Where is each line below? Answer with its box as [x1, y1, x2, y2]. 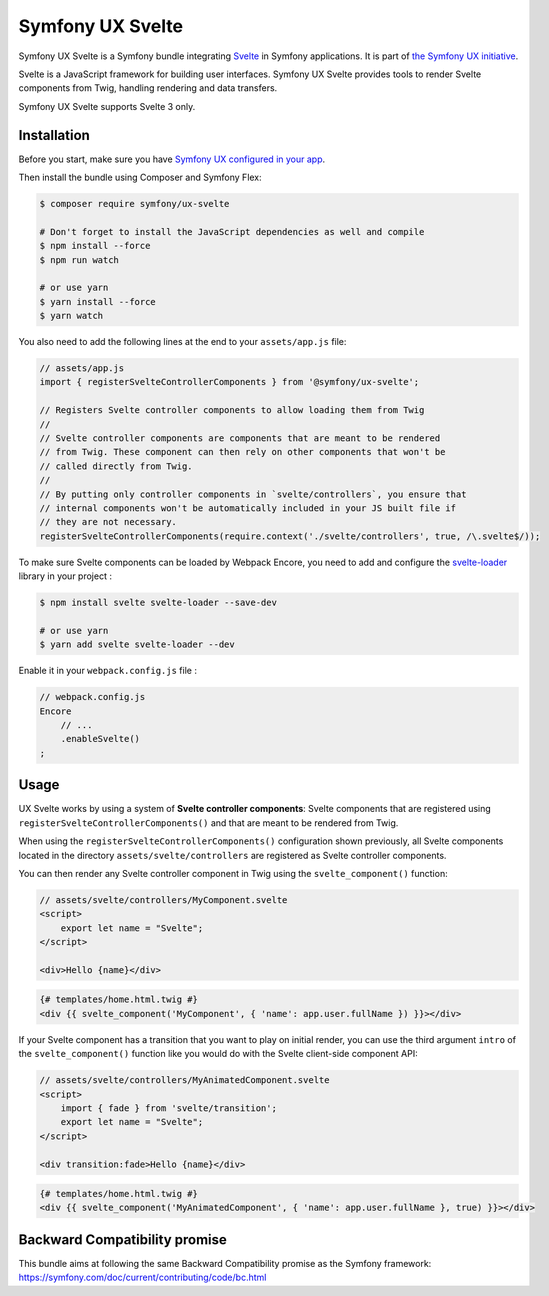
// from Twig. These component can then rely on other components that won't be [39, 446, 446, 458]
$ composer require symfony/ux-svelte [39, 198, 230, 209]
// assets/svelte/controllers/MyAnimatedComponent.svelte [39, 1075, 330, 1086]
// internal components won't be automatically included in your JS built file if [39, 503, 457, 514]
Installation [18, 126, 90, 144]
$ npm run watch [39, 254, 120, 265]
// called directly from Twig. [39, 460, 194, 472]
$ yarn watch [39, 310, 104, 322]
